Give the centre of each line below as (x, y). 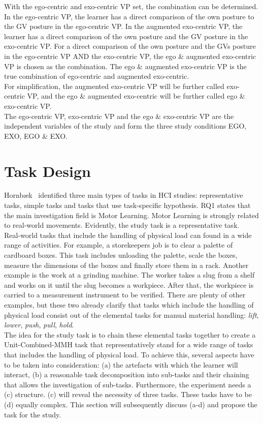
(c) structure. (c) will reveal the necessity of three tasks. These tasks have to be (128, 394)
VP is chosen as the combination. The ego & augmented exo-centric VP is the (125, 66)
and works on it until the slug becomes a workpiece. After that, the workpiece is (129, 284)
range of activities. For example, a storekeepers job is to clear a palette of (119, 245)
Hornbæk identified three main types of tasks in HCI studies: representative (124, 195)
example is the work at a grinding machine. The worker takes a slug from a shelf (129, 275)
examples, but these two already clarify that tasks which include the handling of (129, 304)
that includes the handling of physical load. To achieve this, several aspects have (129, 354)
